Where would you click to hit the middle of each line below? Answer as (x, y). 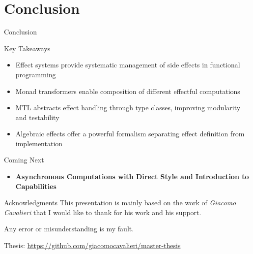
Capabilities (36, 186)
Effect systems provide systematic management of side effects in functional (128, 65)
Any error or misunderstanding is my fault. (69, 229)
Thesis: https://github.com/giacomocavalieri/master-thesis (92, 245)
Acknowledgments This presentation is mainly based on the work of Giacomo (120, 203)
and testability (37, 117)
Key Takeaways (27, 48)
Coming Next (24, 160)
